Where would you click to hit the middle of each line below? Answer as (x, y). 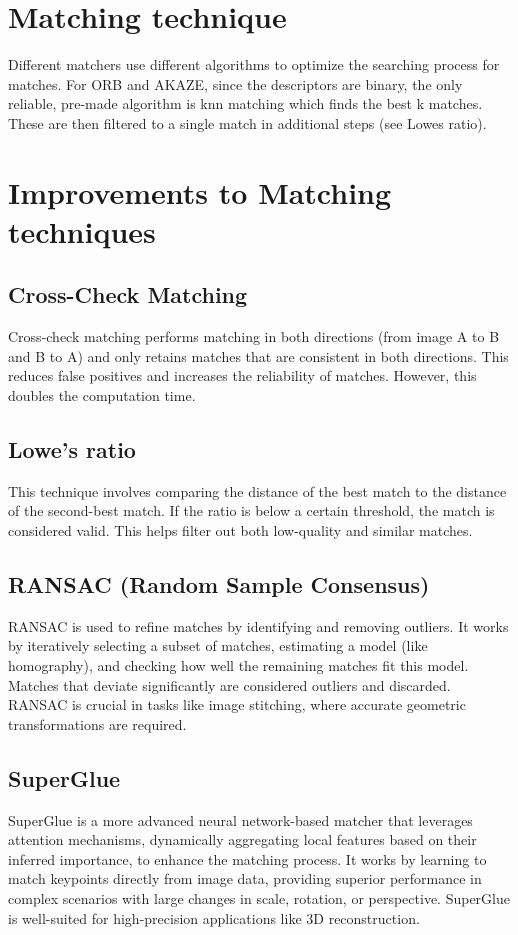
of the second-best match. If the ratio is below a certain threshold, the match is (251, 510)
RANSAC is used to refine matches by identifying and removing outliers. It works (258, 625)
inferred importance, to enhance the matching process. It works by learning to (247, 858)
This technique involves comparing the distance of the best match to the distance (257, 490)
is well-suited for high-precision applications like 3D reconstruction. (214, 917)
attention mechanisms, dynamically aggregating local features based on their (242, 839)
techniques (82, 230)
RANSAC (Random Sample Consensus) (219, 584)
